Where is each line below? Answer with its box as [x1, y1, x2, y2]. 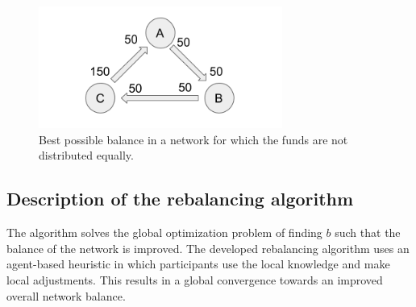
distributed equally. [39, 147, 134, 164]
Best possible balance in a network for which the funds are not [39, 131, 348, 147]
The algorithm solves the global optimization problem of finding [6, 224, 322, 241]
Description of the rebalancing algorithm [6, 186, 354, 211]
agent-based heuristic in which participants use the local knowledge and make [6, 255, 390, 272]
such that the [335, 224, 401, 241]
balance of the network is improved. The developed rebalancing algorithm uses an [6, 239, 410, 256]
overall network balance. [6, 287, 126, 304]
